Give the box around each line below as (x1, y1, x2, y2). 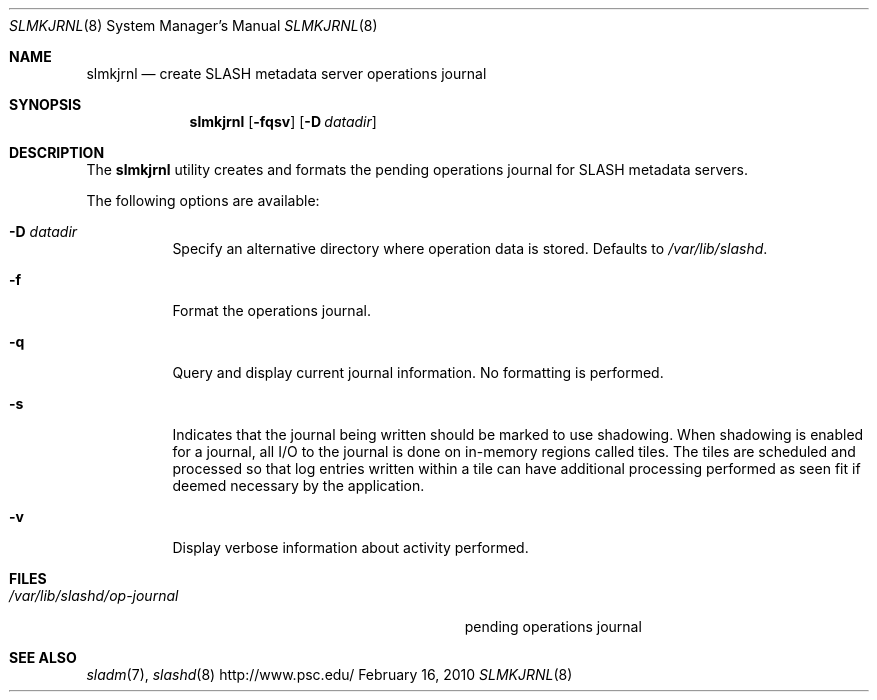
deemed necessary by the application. (172, 477, 425, 494)
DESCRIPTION (9, 144, 105, 161)
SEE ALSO (9, 649, 77, 666)
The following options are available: (86, 192, 320, 209)
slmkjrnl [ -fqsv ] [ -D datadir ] (189, 113, 377, 130)
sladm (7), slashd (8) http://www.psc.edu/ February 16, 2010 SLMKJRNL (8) (86, 666, 573, 683)
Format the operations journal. (172, 302, 371, 319)
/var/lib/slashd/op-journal (9, 587, 179, 604)
